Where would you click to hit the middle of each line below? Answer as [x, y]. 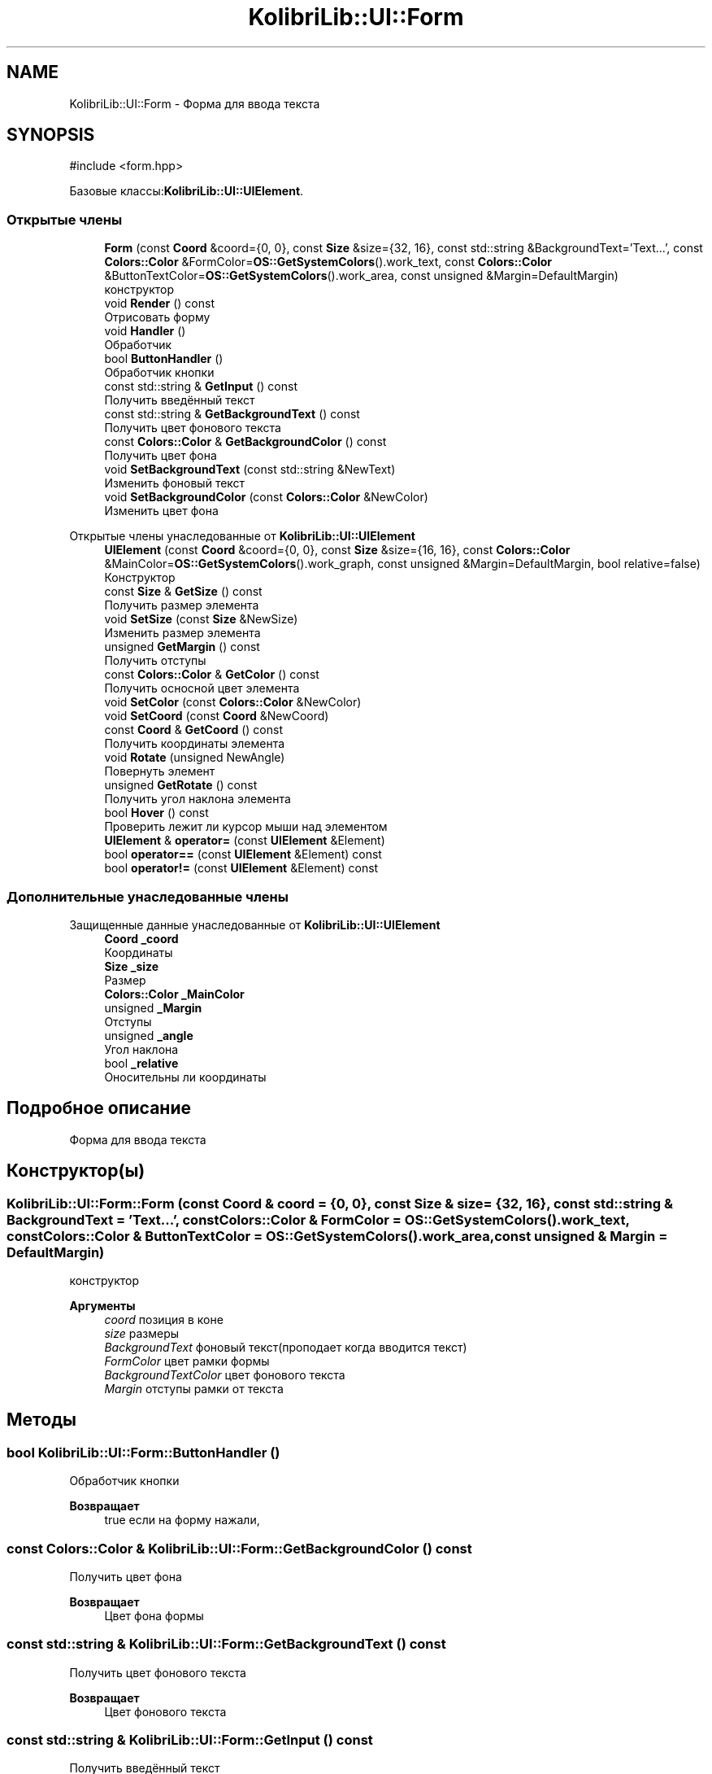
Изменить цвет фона [161, 511]
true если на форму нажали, [182, 1520]
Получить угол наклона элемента [198, 799]
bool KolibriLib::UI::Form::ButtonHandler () [143, 1452]
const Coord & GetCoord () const [194, 730]
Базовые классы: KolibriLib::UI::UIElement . [187, 191]
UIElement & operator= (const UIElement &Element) [245, 841]
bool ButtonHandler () [164, 359]
